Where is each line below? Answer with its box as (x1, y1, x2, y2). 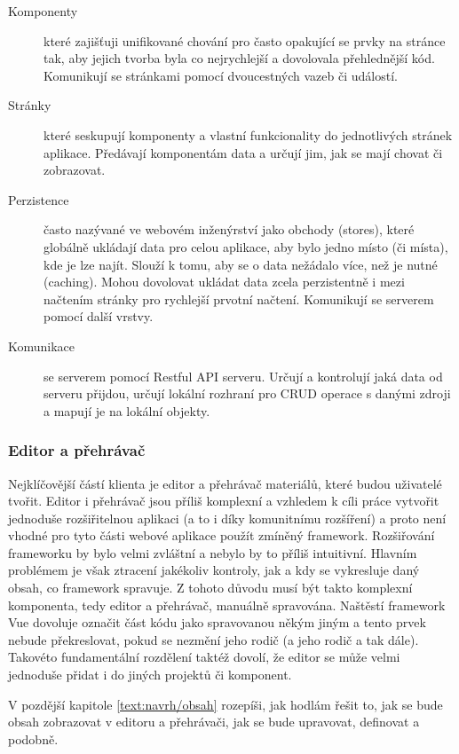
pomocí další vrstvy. (44, 307, 154, 326)
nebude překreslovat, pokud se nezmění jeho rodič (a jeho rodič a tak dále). (8, 630, 419, 648)
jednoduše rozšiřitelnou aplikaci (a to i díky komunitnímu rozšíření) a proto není (8, 508, 447, 527)
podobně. (8, 729, 59, 748)
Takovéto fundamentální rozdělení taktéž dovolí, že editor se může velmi (8, 648, 400, 666)
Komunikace (8, 336, 75, 355)
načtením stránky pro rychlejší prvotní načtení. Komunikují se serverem (44, 289, 434, 308)
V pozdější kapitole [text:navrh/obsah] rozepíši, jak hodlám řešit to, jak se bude (8, 695, 443, 713)
